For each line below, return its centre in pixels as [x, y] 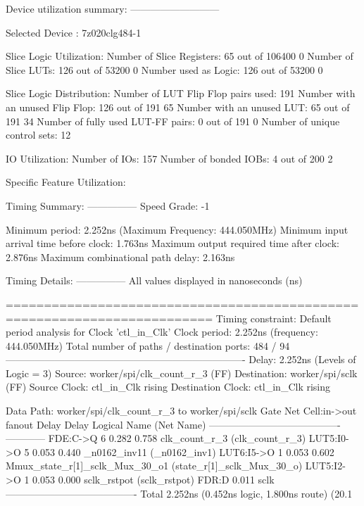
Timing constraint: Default [274, 318]
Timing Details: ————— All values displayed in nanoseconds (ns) [154, 280]
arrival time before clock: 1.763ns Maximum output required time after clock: [172, 243]
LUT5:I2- [325, 466]
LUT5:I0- [329, 438]
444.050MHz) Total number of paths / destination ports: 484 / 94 [148, 345]
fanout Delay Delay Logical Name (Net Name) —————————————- [173, 424]
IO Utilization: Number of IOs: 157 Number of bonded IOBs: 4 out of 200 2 [169, 158]
